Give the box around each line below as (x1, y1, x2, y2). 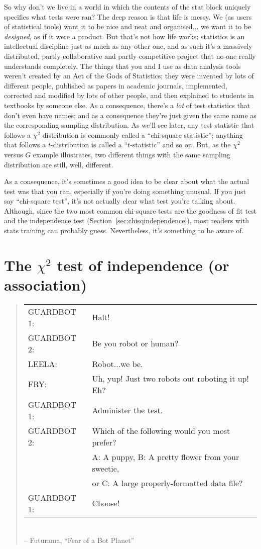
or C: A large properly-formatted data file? (92, 477, 243, 489)
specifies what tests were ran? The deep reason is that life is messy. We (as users (4, 11, 252, 22)
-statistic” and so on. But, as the (130, 139, 231, 150)
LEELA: (28, 357, 58, 370)
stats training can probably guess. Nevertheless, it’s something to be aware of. (4, 225, 244, 236)
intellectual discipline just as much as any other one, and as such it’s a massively (4, 41, 252, 51)
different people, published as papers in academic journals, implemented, (4, 80, 227, 90)
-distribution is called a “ (51, 139, 128, 150)
